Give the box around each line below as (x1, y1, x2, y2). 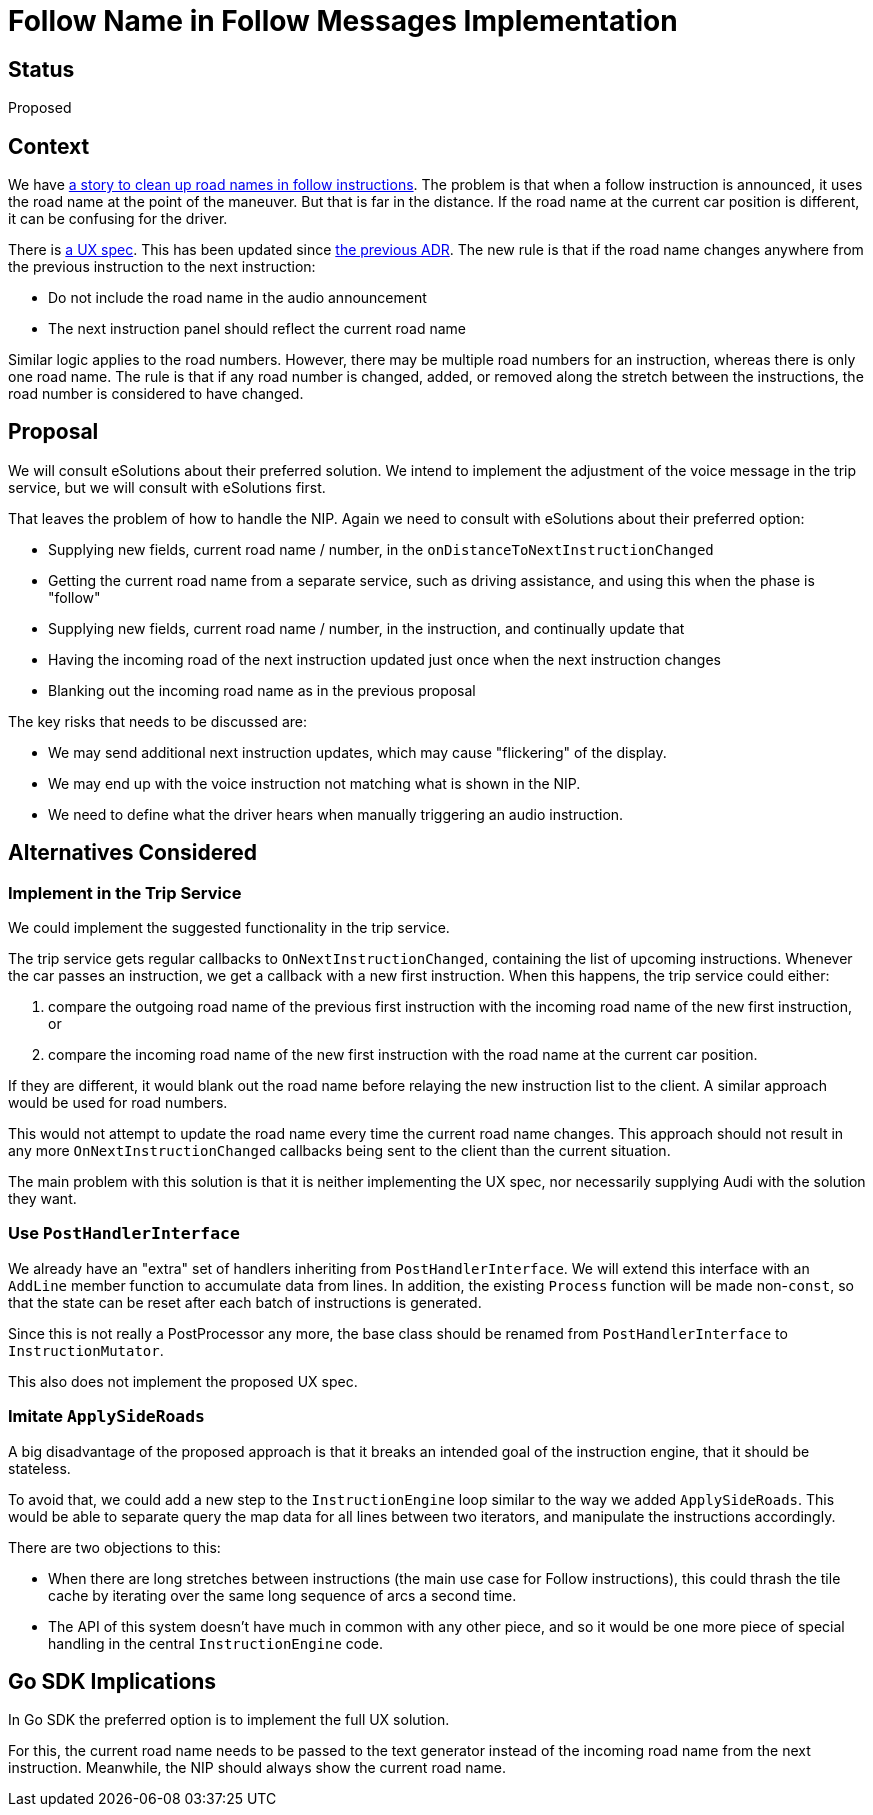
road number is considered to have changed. (8, 385, 304, 403)
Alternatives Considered (8, 840, 257, 866)
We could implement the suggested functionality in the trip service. (8, 919, 450, 937)
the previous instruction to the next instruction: (8, 258, 316, 276)
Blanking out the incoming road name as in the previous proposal (48, 681, 476, 699)
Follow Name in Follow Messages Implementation (8, 4, 678, 38)
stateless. (8, 1459, 71, 1477)
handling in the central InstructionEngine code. (48, 1634, 383, 1652)
